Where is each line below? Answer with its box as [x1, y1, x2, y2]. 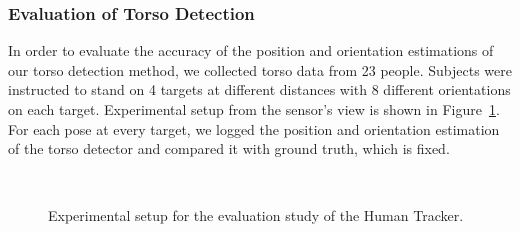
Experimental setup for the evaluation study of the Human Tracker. [48, 205, 464, 226]
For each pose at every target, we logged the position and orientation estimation [8, 118, 500, 139]
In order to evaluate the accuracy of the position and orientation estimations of [8, 40, 494, 61]
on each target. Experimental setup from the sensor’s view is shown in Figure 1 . [8, 99, 500, 119]
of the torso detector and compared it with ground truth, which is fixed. [8, 138, 450, 159]
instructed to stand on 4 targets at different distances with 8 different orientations [8, 79, 511, 100]
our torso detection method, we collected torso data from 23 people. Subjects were [8, 59, 512, 80]
